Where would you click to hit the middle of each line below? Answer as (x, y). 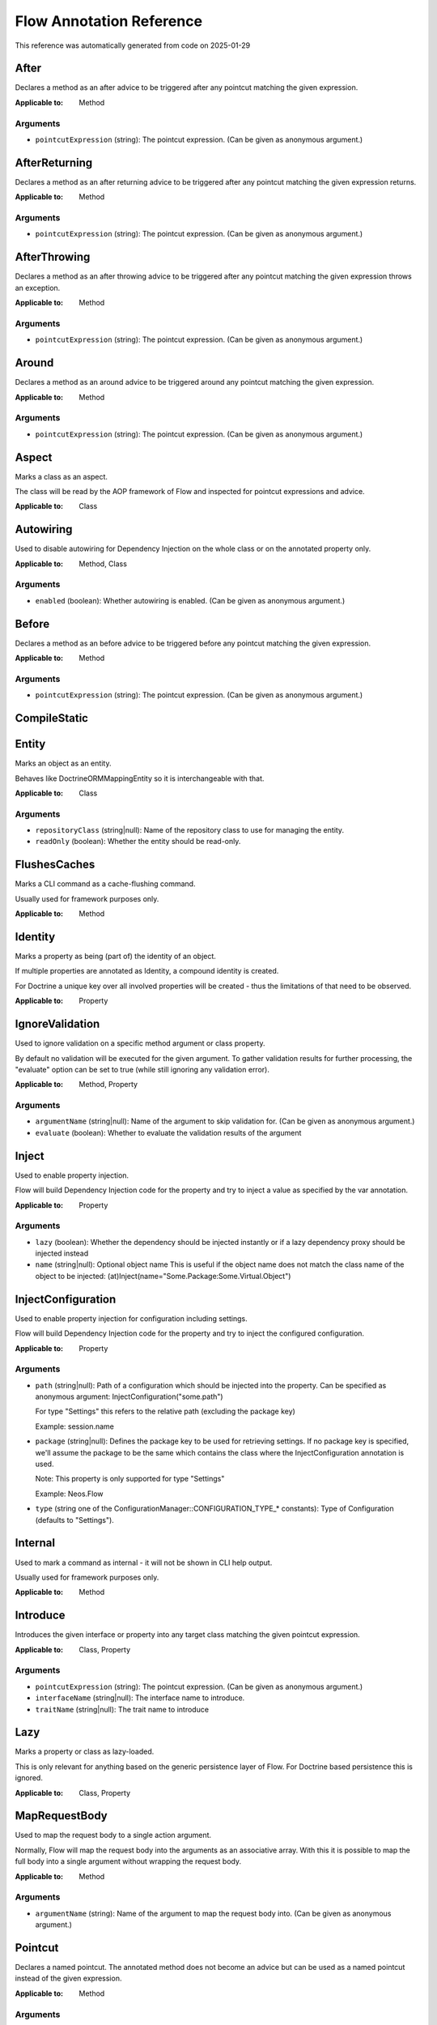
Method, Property (108, 1085)
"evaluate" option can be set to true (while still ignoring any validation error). (142, 1069)
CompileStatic (52, 718)
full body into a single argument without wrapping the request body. (128, 1861)
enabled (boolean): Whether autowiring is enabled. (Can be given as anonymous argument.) (190, 600)
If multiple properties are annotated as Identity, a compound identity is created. (147, 971)
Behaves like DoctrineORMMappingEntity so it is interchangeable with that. (140, 778)
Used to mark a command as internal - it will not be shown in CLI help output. (144, 1562)
